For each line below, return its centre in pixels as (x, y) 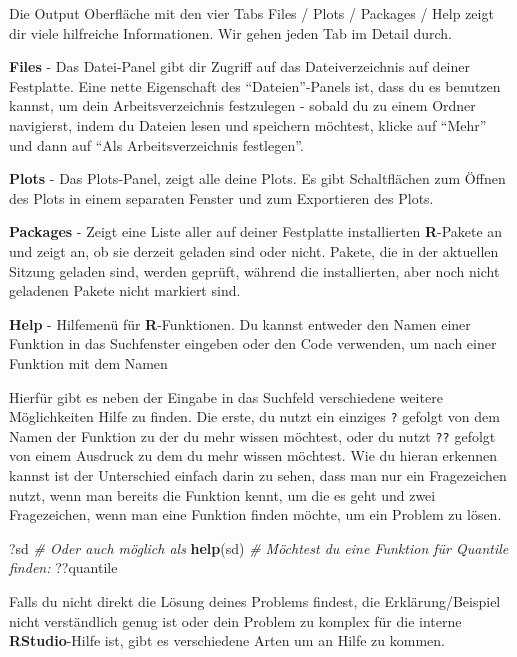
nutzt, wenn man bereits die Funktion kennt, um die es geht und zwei (222, 494)
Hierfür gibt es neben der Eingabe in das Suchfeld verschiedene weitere (226, 396)
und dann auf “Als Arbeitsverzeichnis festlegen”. (156, 144)
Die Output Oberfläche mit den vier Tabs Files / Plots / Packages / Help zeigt (251, 13)
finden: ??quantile (63, 567)
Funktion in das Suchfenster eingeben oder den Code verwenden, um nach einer (253, 343)
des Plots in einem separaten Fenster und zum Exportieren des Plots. (221, 197)
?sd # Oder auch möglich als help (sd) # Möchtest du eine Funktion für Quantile (259, 547)
